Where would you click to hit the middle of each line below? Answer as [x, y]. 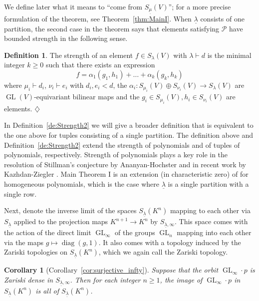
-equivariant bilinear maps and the [87, 97]
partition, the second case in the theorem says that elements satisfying [112, 28]
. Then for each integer [105, 279]
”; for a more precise [200, 6]
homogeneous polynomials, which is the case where [82, 183]
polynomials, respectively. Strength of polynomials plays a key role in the [116, 154]
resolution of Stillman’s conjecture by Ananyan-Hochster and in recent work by [125, 164]
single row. [20, 193]
